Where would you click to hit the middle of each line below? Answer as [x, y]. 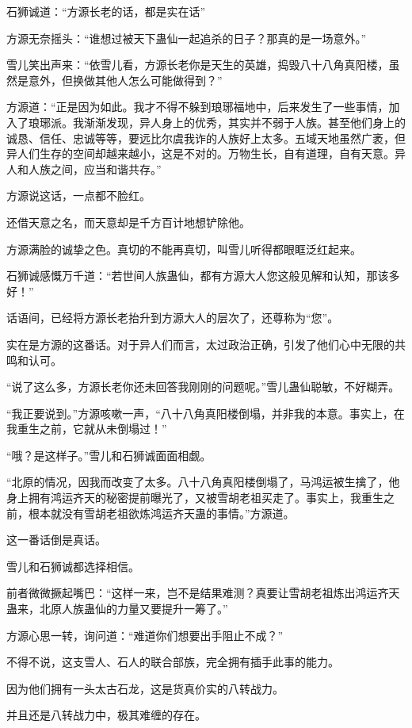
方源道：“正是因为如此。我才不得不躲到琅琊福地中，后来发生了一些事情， [198, 107]
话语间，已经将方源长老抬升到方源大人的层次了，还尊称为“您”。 [173, 318]
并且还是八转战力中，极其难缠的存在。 [106, 715]
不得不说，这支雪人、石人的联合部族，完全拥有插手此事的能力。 [173, 662]
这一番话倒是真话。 [56, 540]
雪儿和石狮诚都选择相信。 [73, 566]
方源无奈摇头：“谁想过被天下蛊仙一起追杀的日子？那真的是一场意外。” [187, 38]
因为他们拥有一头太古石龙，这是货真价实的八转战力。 [145, 688]
